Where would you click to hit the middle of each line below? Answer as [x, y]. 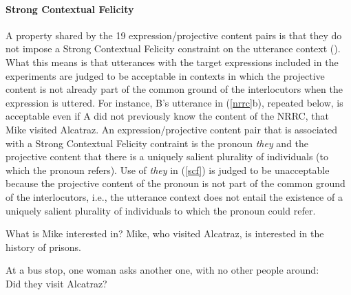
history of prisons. [43, 247]
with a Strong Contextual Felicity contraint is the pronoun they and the [157, 143]
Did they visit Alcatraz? [56, 283]
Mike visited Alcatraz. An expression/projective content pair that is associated [172, 129]
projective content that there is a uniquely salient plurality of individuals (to [167, 156]
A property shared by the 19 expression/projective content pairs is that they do [174, 35]
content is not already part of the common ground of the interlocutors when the [174, 89]
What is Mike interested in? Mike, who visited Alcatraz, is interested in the [165, 233]
